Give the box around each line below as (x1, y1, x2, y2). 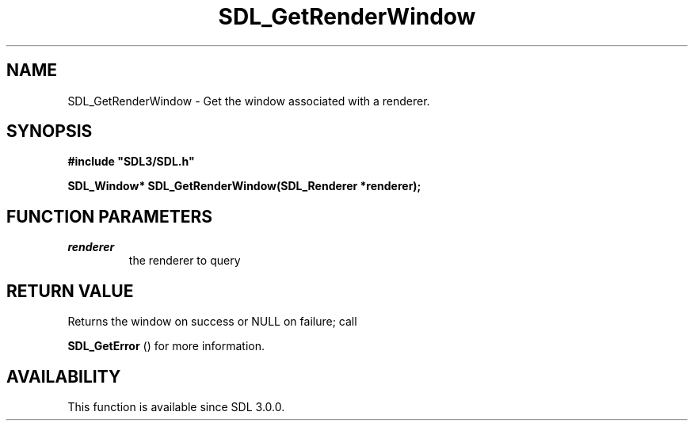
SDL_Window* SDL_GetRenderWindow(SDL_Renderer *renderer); (67, 179, 421, 193)
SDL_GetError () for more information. (67, 339, 265, 353)
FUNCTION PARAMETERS (6, 206, 212, 227)
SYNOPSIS (6, 121, 93, 142)
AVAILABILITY (6, 366, 121, 387)
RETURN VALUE (6, 280, 134, 301)
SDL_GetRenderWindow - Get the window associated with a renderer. (67, 93, 430, 108)
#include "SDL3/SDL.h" (67, 154, 195, 169)
